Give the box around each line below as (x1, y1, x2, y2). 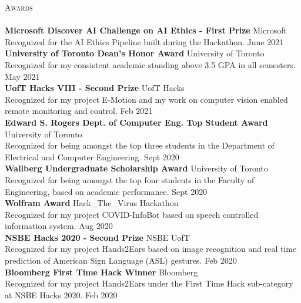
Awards (5, 1, 33, 13)
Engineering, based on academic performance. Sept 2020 (5, 185, 208, 197)
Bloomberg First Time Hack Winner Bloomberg (5, 265, 198, 278)
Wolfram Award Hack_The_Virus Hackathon (5, 197, 179, 209)
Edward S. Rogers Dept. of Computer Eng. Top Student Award (5, 116, 268, 128)
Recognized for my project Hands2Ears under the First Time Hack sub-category (5, 277, 293, 289)
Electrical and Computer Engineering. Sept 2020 (5, 150, 179, 163)
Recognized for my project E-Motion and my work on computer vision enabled (5, 93, 288, 105)
